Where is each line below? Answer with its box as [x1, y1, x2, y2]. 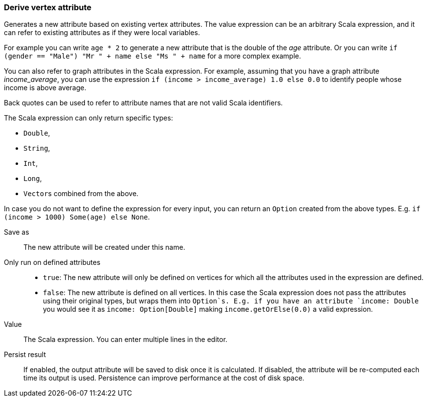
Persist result [4, 350, 46, 359]
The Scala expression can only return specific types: [4, 114, 173, 122]
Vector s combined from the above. [23, 189, 139, 198]
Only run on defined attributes [4, 258, 101, 267]
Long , [23, 174, 42, 183]
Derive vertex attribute [4, 2, 92, 12]
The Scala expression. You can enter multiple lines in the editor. [23, 335, 227, 344]
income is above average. [4, 83, 86, 92]
